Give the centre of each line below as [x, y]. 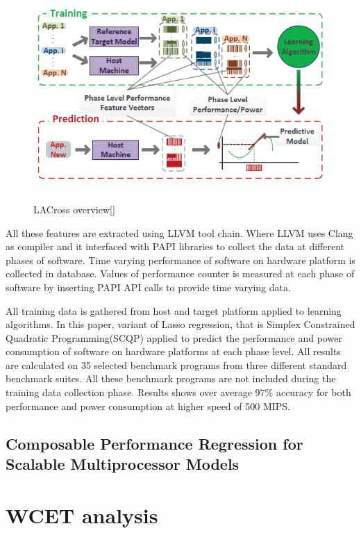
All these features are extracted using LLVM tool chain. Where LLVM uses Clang [179, 232]
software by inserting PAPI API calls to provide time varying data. [148, 287]
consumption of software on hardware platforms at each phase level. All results [173, 351]
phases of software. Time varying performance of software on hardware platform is [180, 260]
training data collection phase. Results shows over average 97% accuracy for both [178, 392]
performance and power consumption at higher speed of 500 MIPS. [148, 405]
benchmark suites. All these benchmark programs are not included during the [171, 378]
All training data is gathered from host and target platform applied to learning [174, 310]
